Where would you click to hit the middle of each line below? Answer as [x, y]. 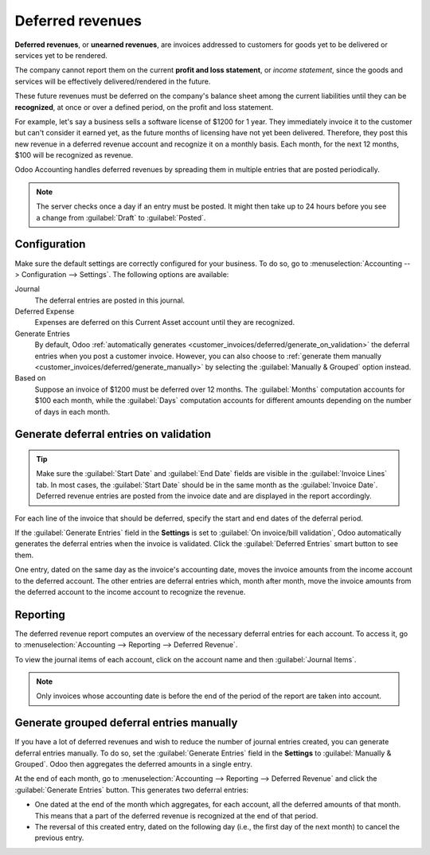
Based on [30, 378]
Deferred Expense [45, 311]
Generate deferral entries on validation [113, 434]
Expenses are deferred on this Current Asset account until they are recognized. [164, 322]
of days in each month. [72, 412]
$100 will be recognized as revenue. [74, 155]
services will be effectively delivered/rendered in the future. [113, 81]
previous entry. [59, 838]
